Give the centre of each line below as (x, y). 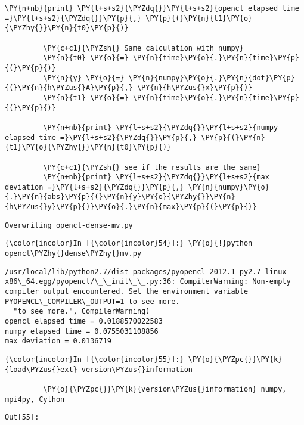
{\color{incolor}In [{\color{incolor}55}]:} (94, 359)
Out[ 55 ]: (22, 418)
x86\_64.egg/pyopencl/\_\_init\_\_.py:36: (90, 282)
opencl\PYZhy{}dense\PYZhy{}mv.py (73, 254)
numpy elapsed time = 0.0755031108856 (82, 331)
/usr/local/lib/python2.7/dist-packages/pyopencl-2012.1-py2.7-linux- (148, 272)
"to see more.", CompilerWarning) (82, 311)
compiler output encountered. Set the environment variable (127, 292)
